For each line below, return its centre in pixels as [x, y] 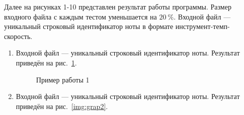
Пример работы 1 [63, 79]
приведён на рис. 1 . [46, 62]
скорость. [18, 36]
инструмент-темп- [202, 26]
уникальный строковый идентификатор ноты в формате [89, 26]
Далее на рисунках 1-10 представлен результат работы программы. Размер [118, 6]
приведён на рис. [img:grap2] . [62, 106]
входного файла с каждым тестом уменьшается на [80, 16]
